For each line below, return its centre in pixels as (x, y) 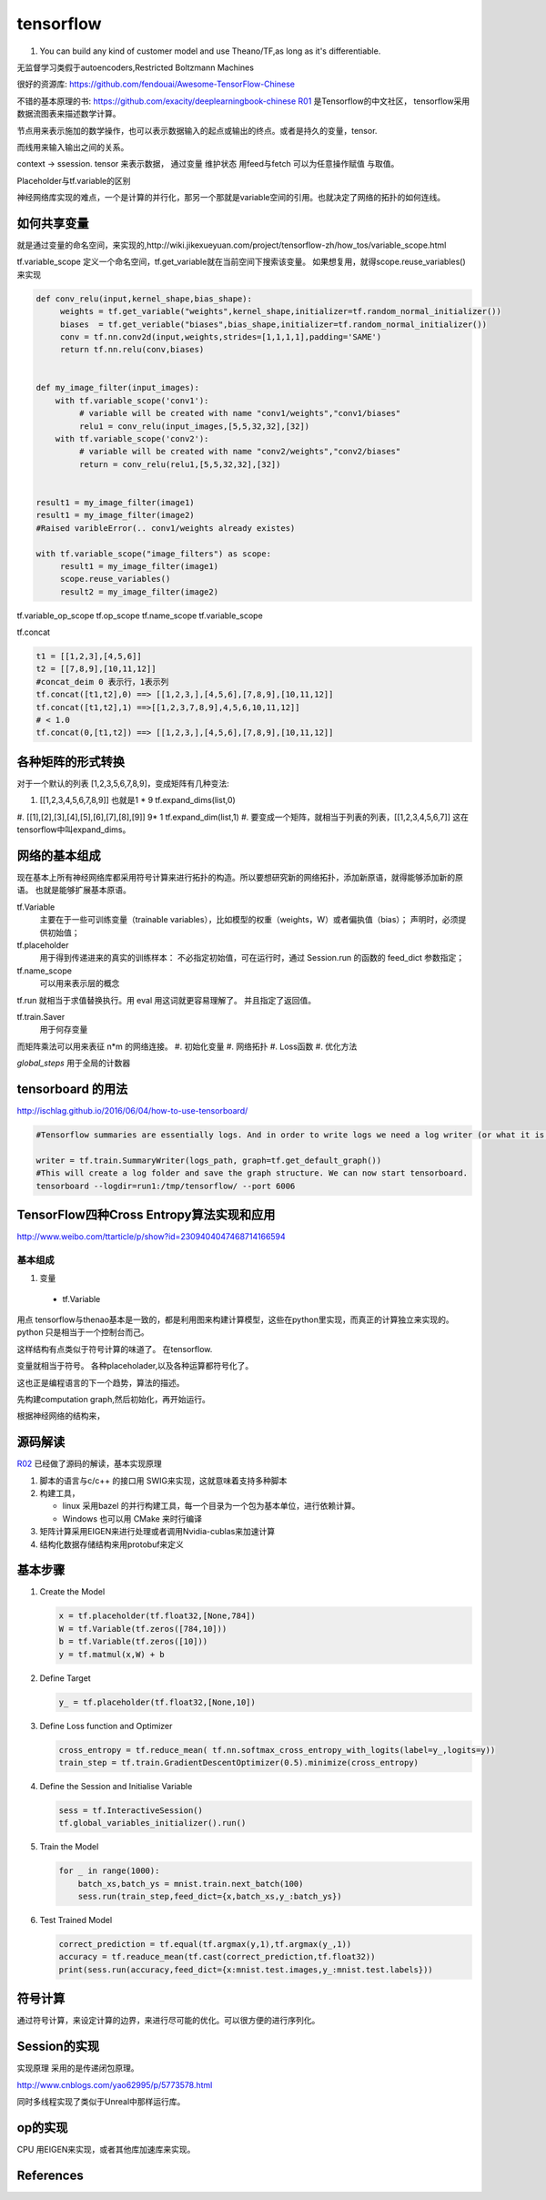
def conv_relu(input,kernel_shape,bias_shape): (144, 299)
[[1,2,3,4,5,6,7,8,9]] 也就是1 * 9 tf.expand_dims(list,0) (137, 800)
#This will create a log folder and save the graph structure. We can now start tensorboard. (252, 1173)
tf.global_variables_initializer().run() (152, 1823)
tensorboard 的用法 (72, 1089)
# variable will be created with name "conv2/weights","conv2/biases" (240, 452)
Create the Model (72, 1592)
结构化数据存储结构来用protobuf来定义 (111, 1544)
